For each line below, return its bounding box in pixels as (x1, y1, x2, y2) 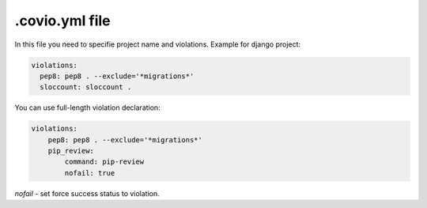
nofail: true (64, 168, 115, 177)
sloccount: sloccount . (40, 83, 132, 92)
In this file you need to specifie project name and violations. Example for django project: (14, 40, 300, 49)
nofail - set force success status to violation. (14, 188, 160, 198)
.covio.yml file (14, 12, 111, 29)
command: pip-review (64, 157, 145, 166)
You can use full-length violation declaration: (14, 103, 161, 112)
